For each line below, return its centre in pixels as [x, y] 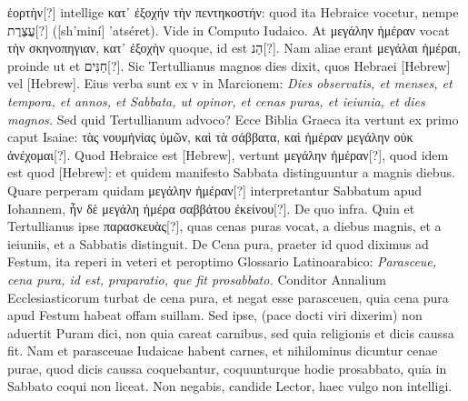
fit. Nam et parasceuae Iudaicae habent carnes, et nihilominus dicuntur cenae [223, 351]
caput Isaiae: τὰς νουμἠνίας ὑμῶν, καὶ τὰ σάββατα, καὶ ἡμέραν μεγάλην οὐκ [210, 137]
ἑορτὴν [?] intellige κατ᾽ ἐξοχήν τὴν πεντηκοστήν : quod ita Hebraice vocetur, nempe [233, 12]
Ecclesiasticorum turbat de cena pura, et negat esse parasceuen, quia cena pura [228, 297]
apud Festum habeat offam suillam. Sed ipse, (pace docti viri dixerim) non [215, 315]
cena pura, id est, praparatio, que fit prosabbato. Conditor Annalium [197, 279]
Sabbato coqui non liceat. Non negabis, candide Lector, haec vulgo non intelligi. [230, 386]
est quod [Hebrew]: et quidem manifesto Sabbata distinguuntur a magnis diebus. [231, 172]
